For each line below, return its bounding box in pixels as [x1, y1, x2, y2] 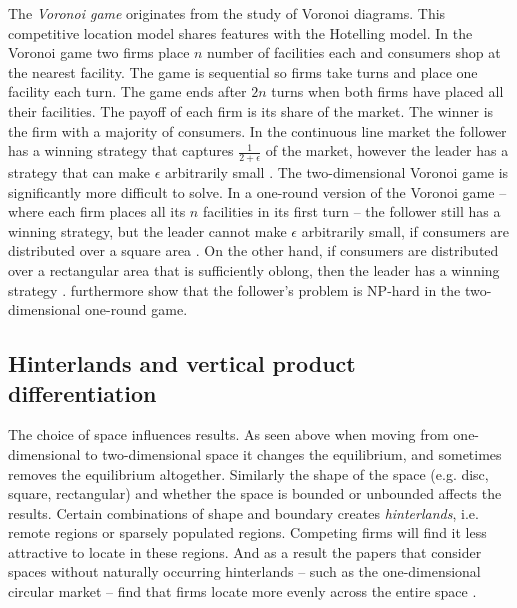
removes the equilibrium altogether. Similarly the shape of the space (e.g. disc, [8, 463, 489, 484]
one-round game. [85, 299, 188, 320]
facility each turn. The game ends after [8, 81, 247, 102]
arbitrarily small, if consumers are [301, 220, 509, 241]
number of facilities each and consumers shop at [207, 42, 501, 63]
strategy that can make [8, 161, 151, 182]
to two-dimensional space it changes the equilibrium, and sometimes [85, 443, 502, 464]
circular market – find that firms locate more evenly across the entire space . [8, 581, 477, 602]
